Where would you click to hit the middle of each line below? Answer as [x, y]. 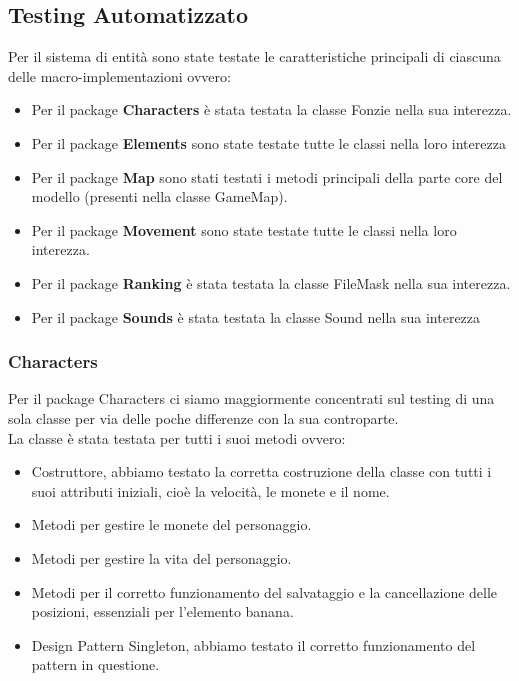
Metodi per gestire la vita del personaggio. [161, 557]
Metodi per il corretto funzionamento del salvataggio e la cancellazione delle [264, 591]
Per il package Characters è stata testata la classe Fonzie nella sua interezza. [271, 109]
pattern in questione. [95, 664]
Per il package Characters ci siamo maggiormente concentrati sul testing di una [251, 398]
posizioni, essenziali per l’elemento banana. [162, 611]
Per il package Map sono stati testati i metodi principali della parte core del [267, 176]
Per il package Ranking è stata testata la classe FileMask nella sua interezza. [271, 282]
